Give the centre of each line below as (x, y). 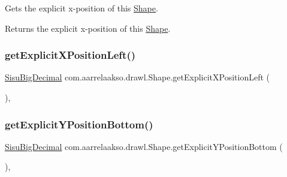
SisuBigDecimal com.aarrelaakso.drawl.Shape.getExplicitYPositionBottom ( (144, 146)
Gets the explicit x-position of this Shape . (81, 8)
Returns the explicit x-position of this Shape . (88, 28)
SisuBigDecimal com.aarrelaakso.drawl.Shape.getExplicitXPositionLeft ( (137, 77)
